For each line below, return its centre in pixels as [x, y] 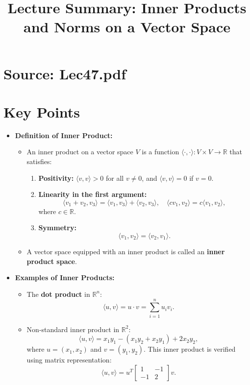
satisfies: [39, 161]
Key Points [42, 111]
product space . [52, 261]
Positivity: [56, 178]
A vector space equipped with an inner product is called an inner [126, 252]
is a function [161, 152]
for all [115, 178]
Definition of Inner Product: [64, 135]
